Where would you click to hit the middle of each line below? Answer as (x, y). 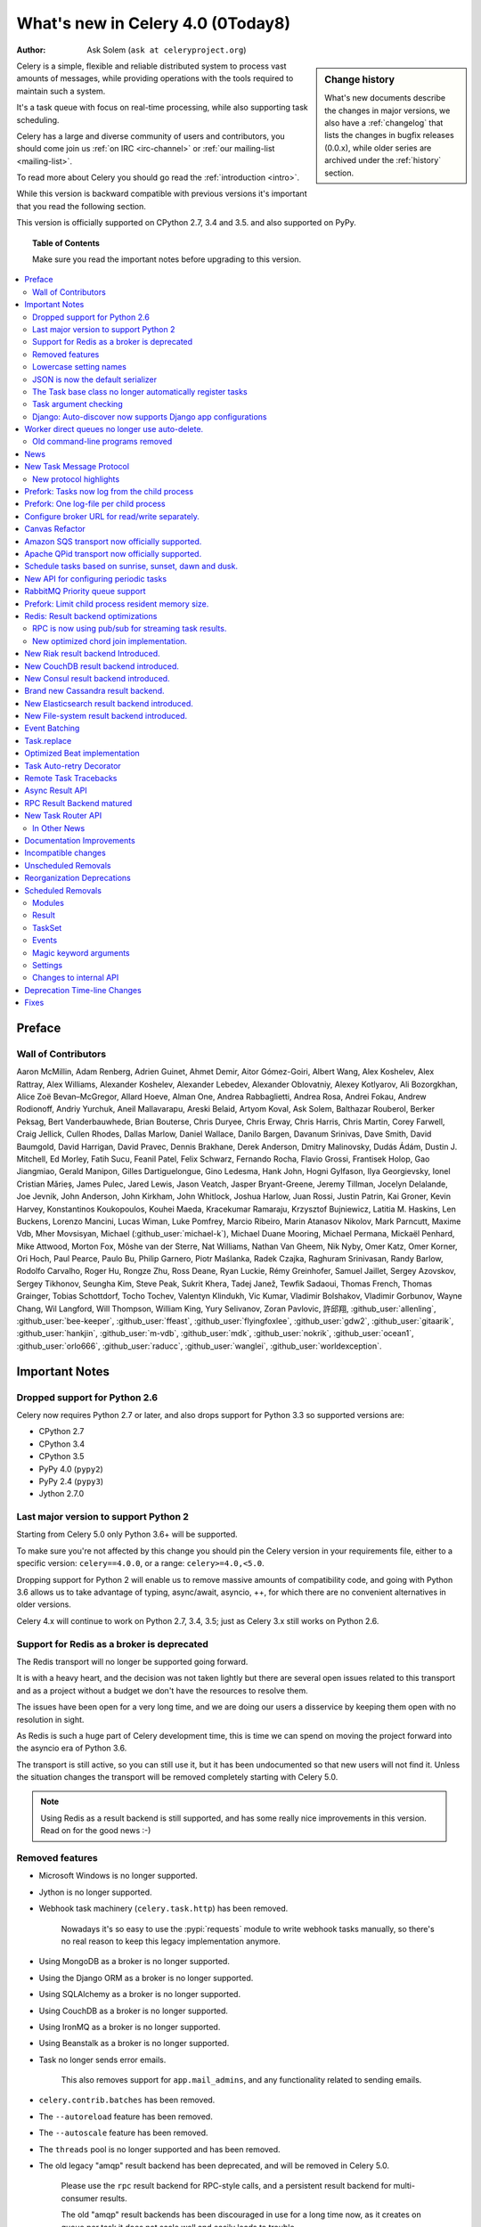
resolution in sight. (50, 1719)
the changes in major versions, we (387, 110)
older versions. (44, 1604)
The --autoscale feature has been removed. (123, 2133)
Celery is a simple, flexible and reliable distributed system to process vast (151, 66)
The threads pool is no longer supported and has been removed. (159, 2149)
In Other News (59, 828)
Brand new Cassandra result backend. (94, 691)
